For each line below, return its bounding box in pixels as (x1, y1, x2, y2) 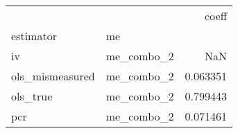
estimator (11, 28, 57, 44)
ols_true (11, 88, 53, 104)
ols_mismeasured (11, 68, 95, 84)
